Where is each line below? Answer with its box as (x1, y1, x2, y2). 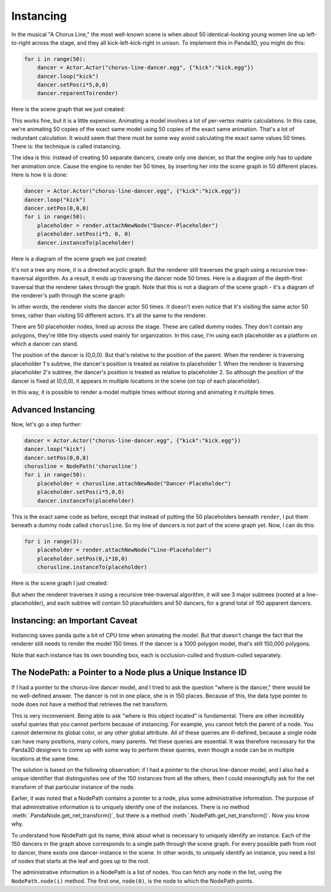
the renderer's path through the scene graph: (11, 292, 126, 299)
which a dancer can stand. (11, 340, 79, 348)
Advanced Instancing (11, 404, 95, 415)
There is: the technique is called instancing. (11, 143, 122, 150)
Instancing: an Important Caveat (11, 615, 138, 626)
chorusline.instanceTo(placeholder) (37, 564, 147, 571)
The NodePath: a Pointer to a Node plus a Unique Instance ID (11, 667, 247, 678)
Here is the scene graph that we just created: (11, 106, 126, 113)
